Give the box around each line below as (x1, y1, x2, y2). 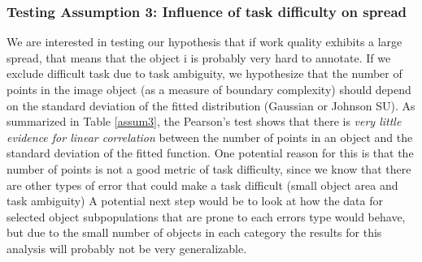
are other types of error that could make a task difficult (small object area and (7, 176, 398, 193)
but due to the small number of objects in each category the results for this (7, 224, 382, 241)
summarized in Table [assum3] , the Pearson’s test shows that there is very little (7, 113, 402, 130)
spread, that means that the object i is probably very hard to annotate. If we (7, 49, 391, 66)
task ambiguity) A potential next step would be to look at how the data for (7, 192, 383, 209)
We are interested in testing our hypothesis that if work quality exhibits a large (7, 33, 402, 50)
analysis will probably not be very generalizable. (7, 239, 247, 256)
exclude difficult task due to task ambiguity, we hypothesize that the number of (7, 65, 402, 82)
